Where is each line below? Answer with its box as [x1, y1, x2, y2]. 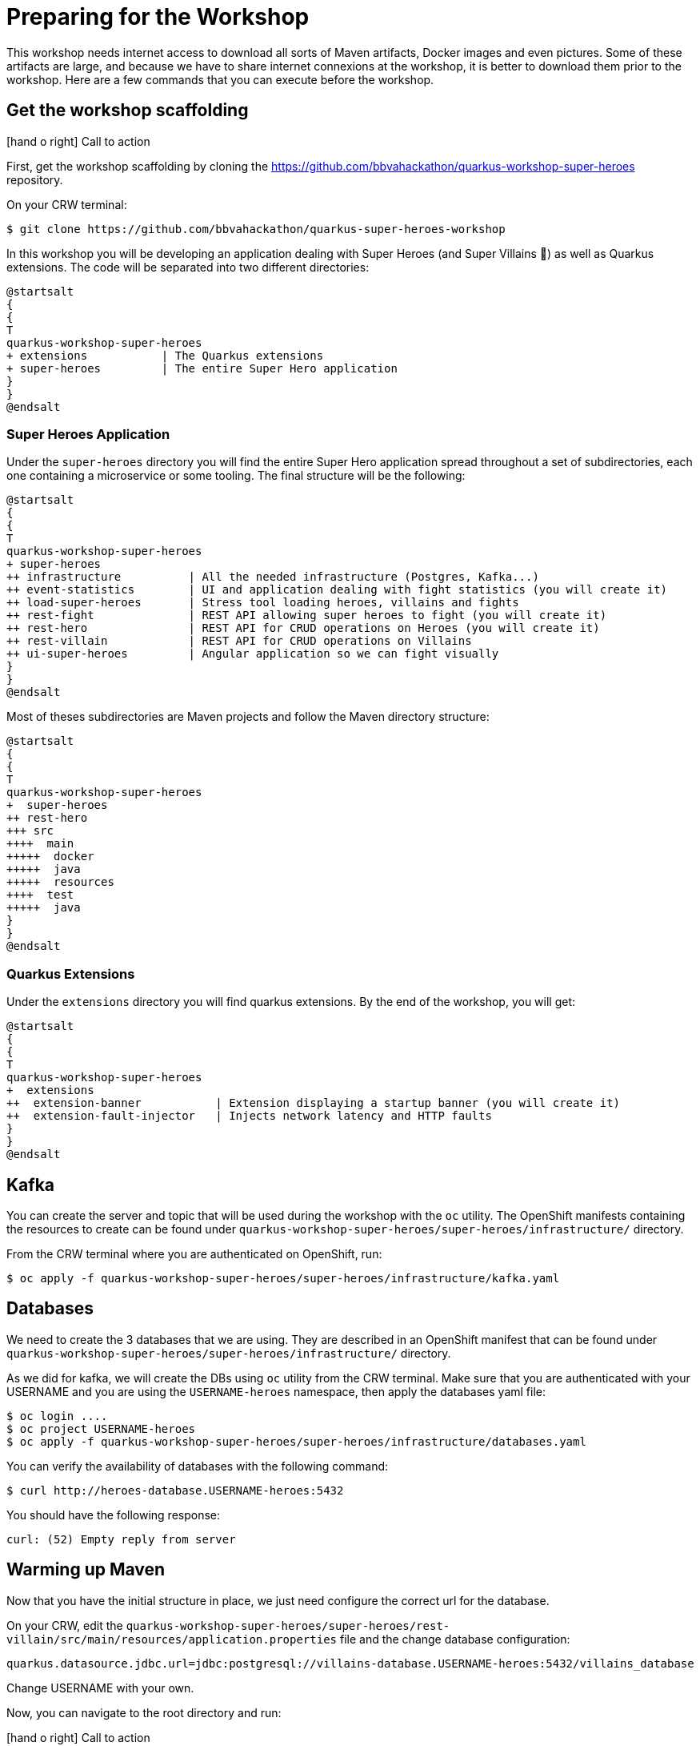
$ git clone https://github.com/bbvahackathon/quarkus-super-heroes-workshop [6, 222, 506, 235]
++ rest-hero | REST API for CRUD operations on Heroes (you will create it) [6, 622, 600, 635]
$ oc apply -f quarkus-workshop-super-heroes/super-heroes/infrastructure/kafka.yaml [6, 1271, 560, 1285]
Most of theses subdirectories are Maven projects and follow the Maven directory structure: [6, 710, 490, 724]
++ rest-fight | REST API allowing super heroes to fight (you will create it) [6, 609, 607, 622]
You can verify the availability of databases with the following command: [6, 1458, 389, 1473]
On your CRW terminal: [6, 197, 127, 211]
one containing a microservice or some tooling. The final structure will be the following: [6, 469, 466, 483]
